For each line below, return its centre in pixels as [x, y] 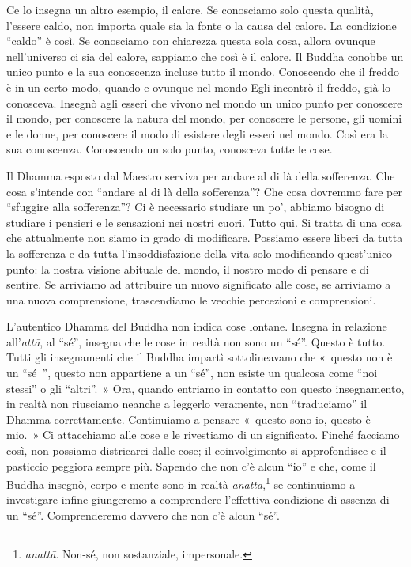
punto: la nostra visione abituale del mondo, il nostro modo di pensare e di [188, 268]
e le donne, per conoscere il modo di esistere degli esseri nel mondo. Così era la [197, 133]
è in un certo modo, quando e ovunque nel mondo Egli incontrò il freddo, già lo [199, 87]
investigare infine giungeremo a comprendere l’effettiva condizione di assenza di [198, 499]
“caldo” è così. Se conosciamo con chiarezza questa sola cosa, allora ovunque [191, 41]
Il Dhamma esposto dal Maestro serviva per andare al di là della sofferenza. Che [201, 175]
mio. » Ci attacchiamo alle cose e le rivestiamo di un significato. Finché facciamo [203, 435]
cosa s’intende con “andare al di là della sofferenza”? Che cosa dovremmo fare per [204, 191]
